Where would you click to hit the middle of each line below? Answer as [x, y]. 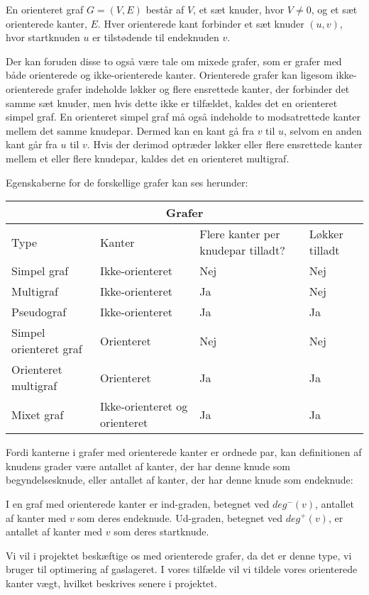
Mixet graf [38, 414]
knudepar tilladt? [242, 250]
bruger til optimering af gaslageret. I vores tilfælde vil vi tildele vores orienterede [182, 569]
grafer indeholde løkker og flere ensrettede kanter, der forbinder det [203, 88]
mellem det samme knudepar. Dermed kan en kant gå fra [130, 130]
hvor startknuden [43, 37]
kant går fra [32, 144]
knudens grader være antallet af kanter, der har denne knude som [148, 466]
